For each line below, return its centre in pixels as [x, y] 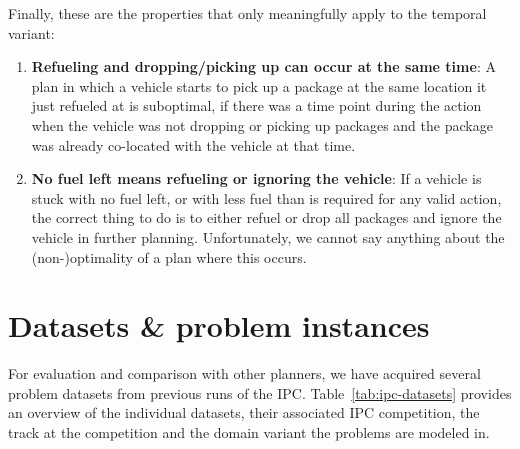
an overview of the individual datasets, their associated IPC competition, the [244, 412]
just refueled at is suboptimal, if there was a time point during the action [256, 105]
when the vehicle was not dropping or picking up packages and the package [262, 124]
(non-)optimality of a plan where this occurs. [169, 256]
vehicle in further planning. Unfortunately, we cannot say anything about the [268, 236]
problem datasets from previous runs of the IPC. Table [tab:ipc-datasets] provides [260, 392]
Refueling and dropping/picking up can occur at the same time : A [263, 66]
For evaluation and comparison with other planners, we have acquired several [244, 373]
